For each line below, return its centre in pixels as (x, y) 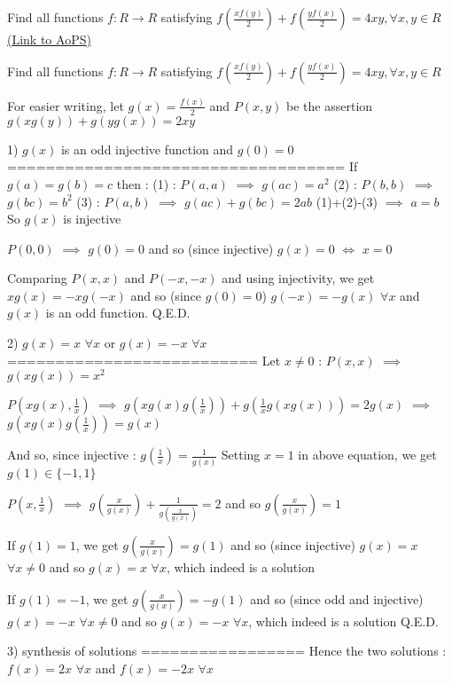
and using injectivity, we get (298, 278)
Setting (241, 455)
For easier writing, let (66, 105)
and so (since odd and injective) (337, 598)
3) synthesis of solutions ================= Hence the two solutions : (227, 651)
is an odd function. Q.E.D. (118, 313)
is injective (92, 219)
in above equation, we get (367, 455)
